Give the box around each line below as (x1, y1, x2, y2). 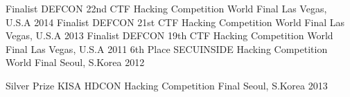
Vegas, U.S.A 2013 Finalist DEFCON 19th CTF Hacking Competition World (6, 28, 333, 43)
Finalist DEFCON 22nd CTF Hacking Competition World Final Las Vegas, (6, 1, 327, 15)
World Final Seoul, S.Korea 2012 (6, 55, 145, 69)
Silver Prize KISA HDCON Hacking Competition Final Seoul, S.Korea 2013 (6, 78, 328, 92)
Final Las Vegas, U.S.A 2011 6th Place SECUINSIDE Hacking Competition (6, 41, 328, 56)
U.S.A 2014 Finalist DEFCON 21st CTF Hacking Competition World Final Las (6, 14, 345, 29)
